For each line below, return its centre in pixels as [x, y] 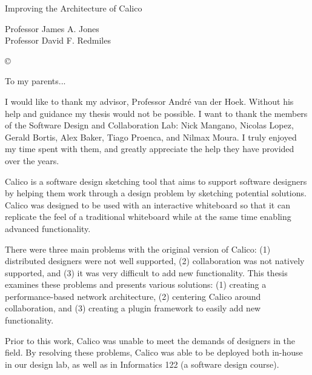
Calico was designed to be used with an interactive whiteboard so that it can [148, 204]
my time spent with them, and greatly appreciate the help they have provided [150, 149]
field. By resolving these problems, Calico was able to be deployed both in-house [154, 352]
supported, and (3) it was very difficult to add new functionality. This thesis [146, 272]
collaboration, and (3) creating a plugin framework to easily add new [133, 308]
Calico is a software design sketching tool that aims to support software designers [156, 181]
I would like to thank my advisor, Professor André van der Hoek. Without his [149, 101]
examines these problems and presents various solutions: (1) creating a [136, 284]
